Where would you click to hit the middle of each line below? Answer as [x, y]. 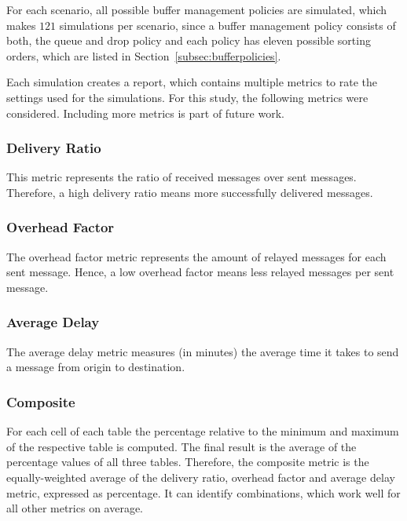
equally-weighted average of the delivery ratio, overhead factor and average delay [201, 477]
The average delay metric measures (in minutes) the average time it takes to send [203, 351]
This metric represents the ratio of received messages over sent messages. [181, 177]
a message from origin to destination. [96, 367]
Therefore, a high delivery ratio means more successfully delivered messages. [190, 192]
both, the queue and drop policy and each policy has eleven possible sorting [189, 40]
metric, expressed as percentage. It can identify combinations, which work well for [203, 492]
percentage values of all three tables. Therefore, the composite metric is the [188, 462]
